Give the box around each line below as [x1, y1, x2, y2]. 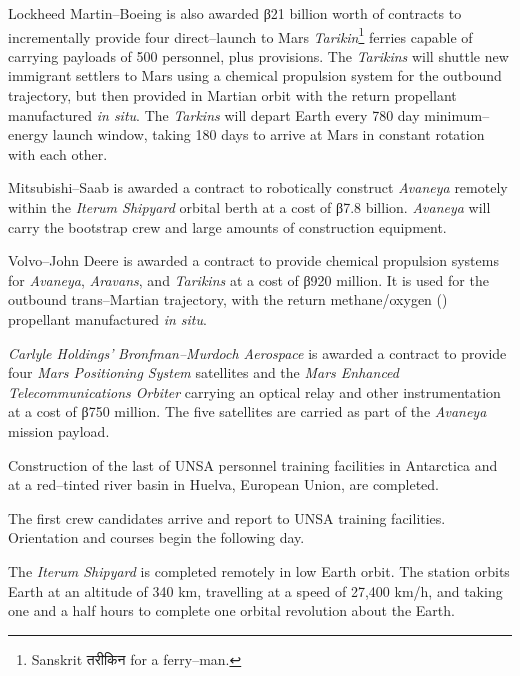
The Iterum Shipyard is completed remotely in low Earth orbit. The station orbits [8, 560, 510, 581]
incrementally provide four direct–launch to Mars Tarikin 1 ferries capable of [8, 23, 473, 47]
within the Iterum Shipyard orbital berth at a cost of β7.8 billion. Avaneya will [8, 197, 491, 217]
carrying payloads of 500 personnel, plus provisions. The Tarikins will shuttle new [8, 45, 509, 66]
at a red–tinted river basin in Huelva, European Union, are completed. [8, 474, 440, 495]
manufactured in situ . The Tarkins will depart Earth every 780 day [8, 104, 420, 125]
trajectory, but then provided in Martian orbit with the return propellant [8, 85, 457, 106]
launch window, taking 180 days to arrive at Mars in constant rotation [52, 124, 485, 145]
